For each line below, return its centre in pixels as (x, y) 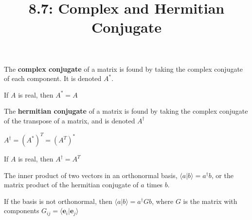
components (22, 210)
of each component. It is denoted (53, 78)
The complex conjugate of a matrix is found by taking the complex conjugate (124, 69)
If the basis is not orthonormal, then (58, 201)
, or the (222, 175)
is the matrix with (210, 201)
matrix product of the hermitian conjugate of (71, 185)
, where (162, 201)
